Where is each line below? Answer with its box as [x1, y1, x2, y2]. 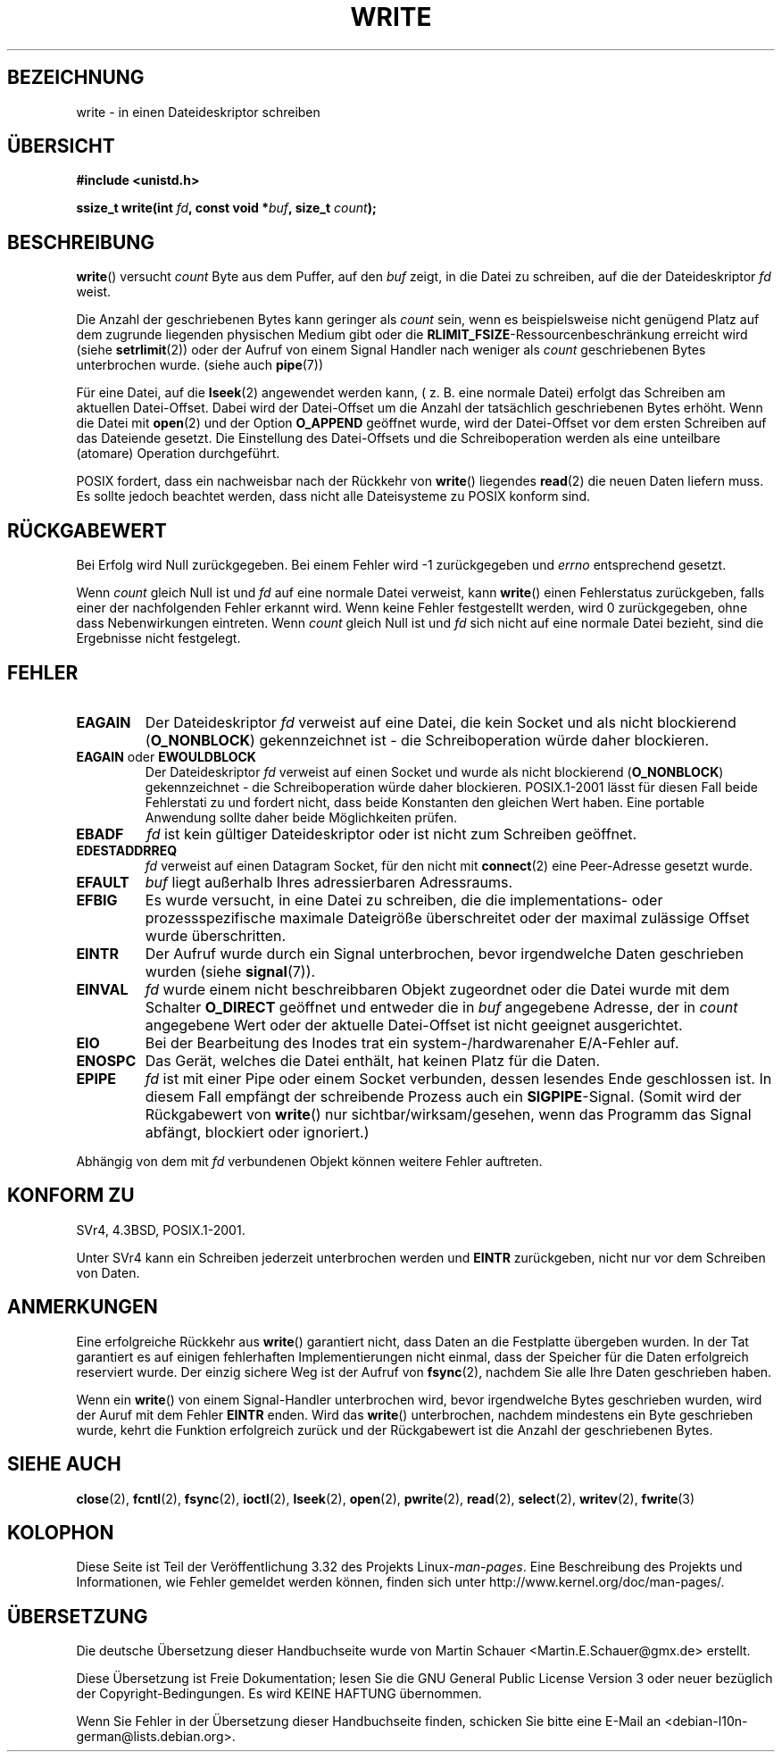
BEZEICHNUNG [7, 66, 145, 89]
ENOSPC [76, 1051, 137, 1070]
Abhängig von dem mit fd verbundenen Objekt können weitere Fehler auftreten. [76, 1153, 543, 1169]
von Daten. [76, 1264, 140, 1280]
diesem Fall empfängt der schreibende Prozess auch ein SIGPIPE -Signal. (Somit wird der [145, 1087, 742, 1105]
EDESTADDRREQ [76, 842, 178, 858]
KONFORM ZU [7, 1184, 135, 1207]
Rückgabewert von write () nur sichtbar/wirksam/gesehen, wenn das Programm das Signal [145, 1105, 752, 1123]
